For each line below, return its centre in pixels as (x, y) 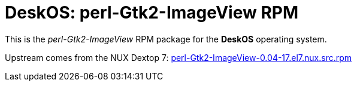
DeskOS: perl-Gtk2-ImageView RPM (152, 13)
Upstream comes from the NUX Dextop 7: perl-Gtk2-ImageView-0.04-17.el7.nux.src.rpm (179, 57)
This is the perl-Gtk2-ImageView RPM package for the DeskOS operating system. (166, 39)
